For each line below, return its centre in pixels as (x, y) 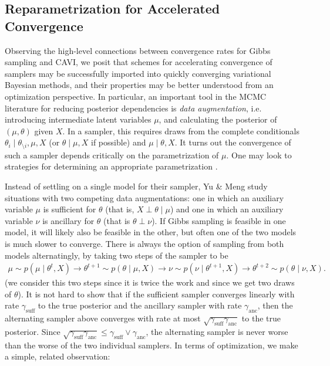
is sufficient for (70, 209)
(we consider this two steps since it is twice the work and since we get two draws (150, 282)
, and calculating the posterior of (218, 119)
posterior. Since (33, 331)
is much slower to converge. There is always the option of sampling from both (144, 243)
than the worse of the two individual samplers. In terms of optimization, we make (151, 345)
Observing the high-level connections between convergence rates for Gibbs (138, 50)
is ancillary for (68, 220)
